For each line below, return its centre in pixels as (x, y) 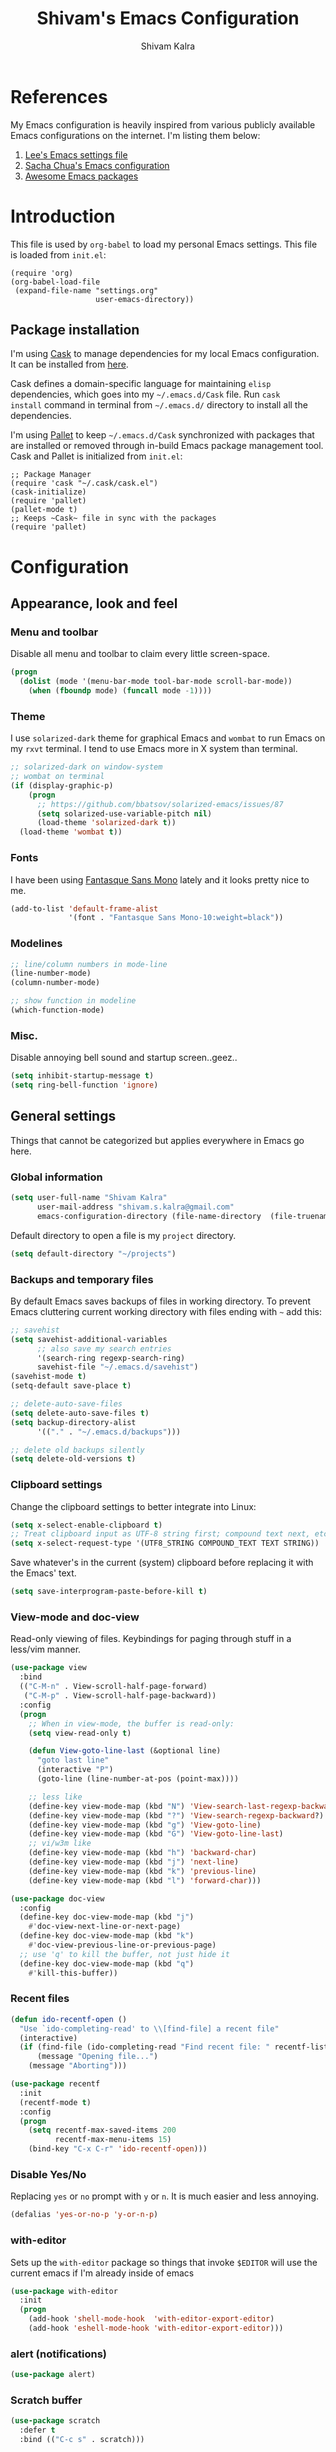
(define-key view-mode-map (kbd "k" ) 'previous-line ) (142, 1871)
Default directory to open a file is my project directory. (123, 1235)
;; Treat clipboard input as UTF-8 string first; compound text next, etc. (171, 1534)
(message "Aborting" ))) (78, 2066)
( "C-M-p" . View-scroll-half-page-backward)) (120, 1696)
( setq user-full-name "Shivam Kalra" (89, 1198)
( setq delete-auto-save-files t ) (80, 1413)
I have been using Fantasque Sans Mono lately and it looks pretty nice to (160, 879)
